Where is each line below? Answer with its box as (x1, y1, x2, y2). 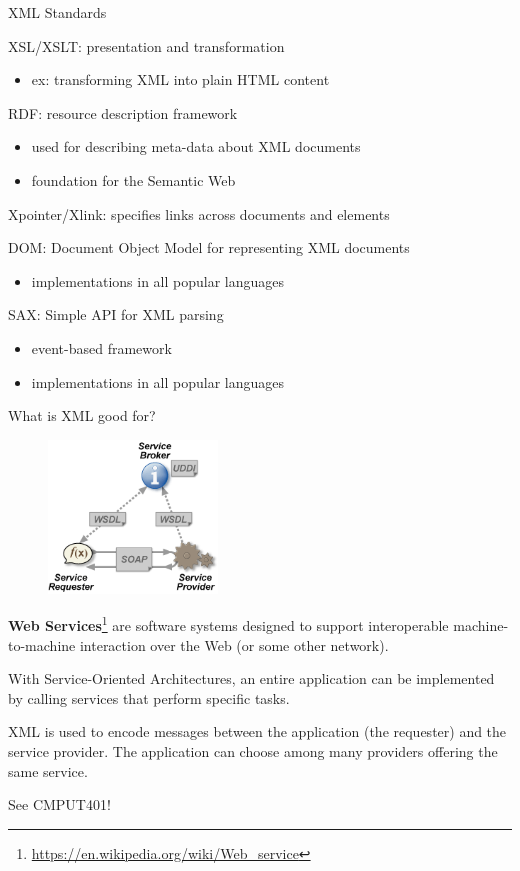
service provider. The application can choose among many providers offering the (8, 740, 498, 761)
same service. (8, 760, 88, 781)
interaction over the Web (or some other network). (79, 634, 389, 655)
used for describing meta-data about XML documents (31, 136, 361, 157)
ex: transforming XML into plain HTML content (31, 69, 330, 90)
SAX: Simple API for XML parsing (8, 304, 224, 325)
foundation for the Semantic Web (31, 169, 236, 190)
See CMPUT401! (8, 794, 111, 815)
